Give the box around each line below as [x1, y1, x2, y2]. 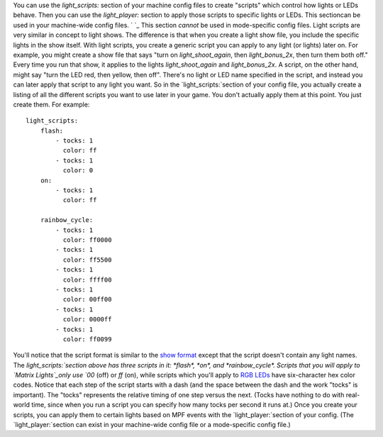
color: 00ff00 [62, 295, 112, 304]
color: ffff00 [62, 275, 112, 284]
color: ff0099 [62, 335, 112, 343]
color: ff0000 [62, 236, 112, 244]
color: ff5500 [62, 255, 112, 264]
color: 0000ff [62, 316, 112, 323]
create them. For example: [13, 100, 90, 109]
